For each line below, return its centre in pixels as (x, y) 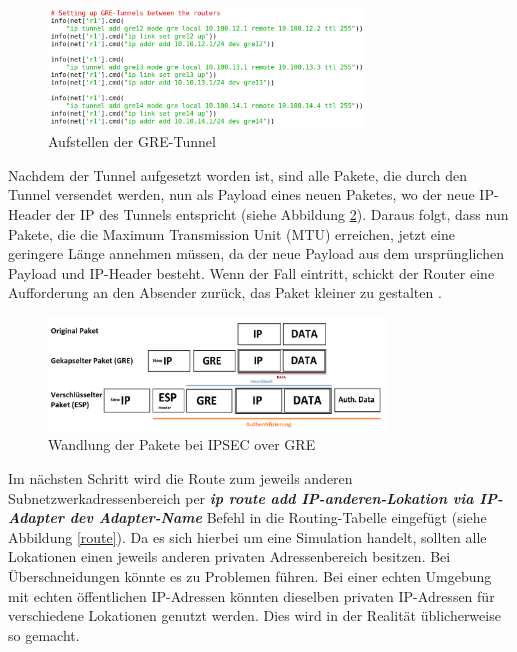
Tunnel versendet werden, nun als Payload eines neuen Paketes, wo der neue (241, 194)
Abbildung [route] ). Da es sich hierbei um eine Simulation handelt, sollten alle (247, 536)
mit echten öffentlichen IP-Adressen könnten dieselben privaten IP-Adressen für (251, 595)
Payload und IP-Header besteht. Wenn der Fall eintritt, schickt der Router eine (251, 272)
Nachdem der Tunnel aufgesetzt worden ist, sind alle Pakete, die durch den (238, 174)
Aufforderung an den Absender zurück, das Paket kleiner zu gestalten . (225, 292)
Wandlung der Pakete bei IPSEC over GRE (182, 444)
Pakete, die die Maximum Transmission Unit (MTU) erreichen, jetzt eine (231, 233)
